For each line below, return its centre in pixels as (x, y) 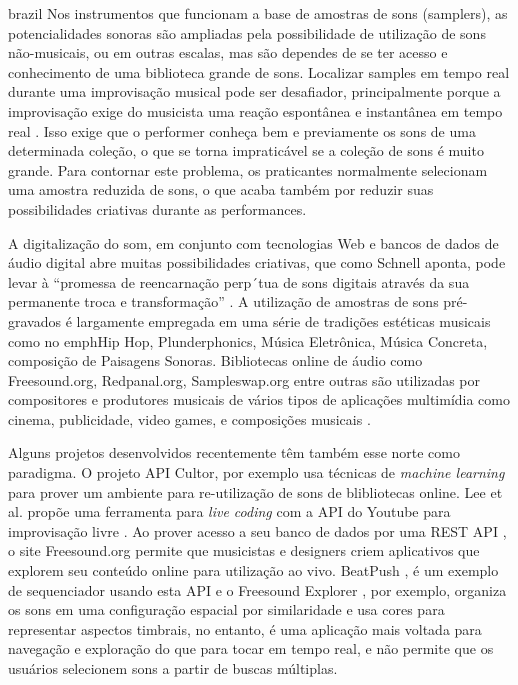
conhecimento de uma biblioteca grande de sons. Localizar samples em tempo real (259, 71)
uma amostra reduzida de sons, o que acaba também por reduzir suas (221, 189)
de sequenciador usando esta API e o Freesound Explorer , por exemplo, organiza (257, 589)
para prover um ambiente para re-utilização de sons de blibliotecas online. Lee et (255, 491)
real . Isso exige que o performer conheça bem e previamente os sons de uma (242, 130)
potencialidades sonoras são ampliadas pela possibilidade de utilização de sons (247, 32)
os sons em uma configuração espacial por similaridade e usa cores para (226, 609)
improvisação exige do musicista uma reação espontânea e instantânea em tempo (255, 110)
